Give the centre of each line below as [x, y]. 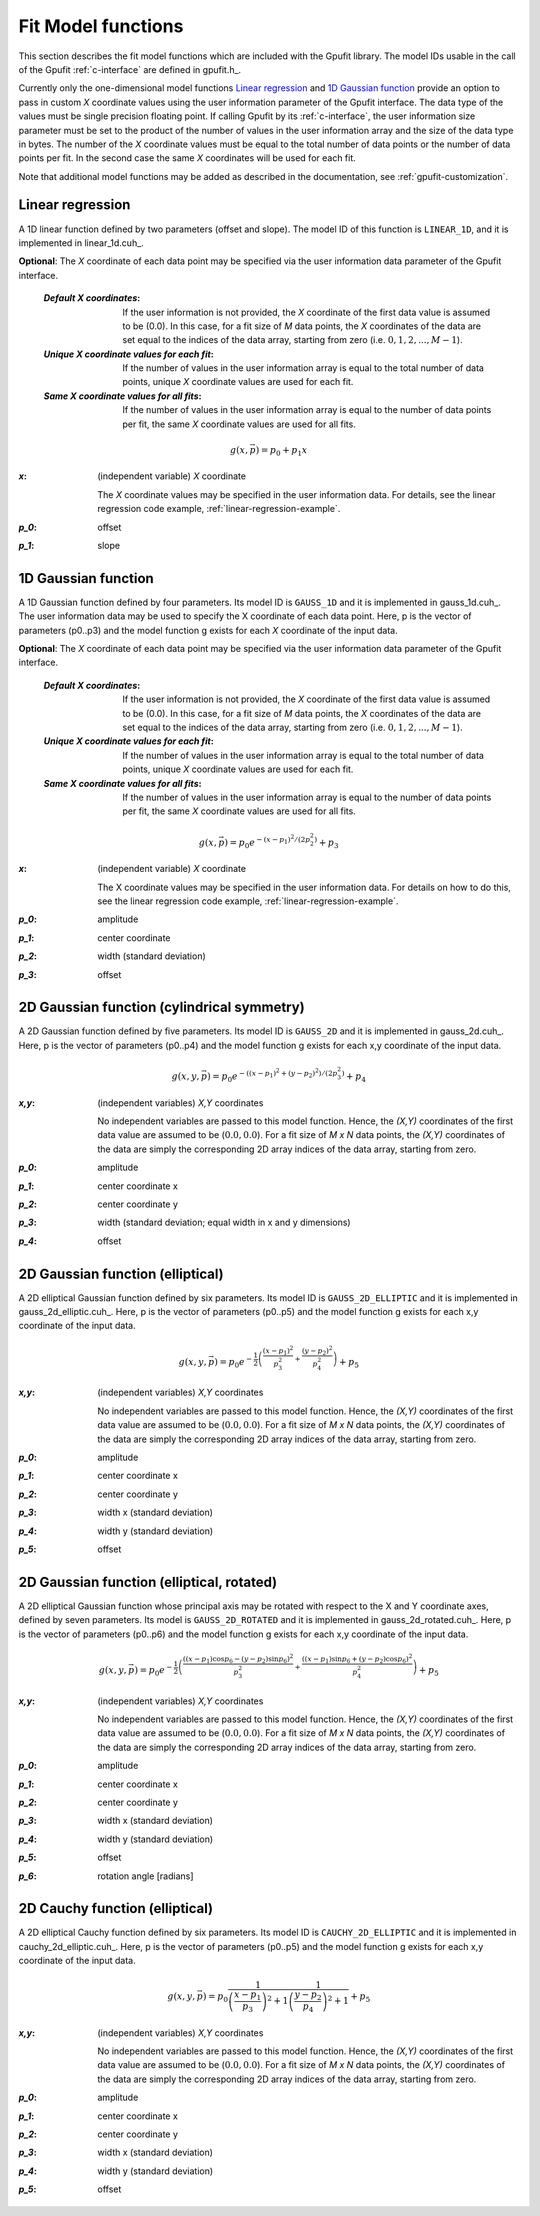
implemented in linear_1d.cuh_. [81, 242]
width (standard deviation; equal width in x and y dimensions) [224, 1222]
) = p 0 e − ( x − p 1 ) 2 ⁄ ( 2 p [267, 841]
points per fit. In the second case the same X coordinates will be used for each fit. [187, 158]
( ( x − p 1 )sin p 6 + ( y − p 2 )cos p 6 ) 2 [357, 1658]
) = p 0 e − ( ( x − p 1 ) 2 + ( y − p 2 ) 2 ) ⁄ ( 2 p [272, 1075]
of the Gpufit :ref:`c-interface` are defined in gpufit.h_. [130, 69]
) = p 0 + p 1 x [281, 451]
